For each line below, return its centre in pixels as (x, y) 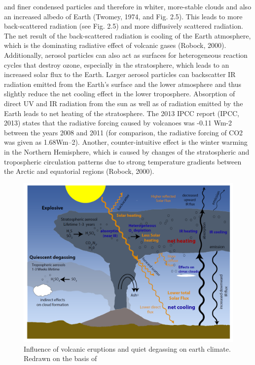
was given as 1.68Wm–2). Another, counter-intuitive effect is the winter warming (126, 142)
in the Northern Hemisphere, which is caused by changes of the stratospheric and (127, 151)
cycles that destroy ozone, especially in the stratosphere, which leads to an (117, 64)
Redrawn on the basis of (60, 358)
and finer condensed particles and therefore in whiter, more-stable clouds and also (128, 6)
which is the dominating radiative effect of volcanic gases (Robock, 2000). (115, 45)
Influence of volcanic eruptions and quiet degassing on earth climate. (127, 348)
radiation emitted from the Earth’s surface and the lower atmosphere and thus (123, 84)
